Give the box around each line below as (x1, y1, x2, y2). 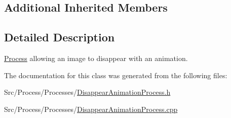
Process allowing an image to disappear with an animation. (4, 52, 188, 63)
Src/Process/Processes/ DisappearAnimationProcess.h (4, 87, 171, 97)
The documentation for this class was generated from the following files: (4, 70, 227, 80)
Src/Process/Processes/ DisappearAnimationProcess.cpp (4, 103, 178, 114)
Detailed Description (4, 29, 115, 45)
